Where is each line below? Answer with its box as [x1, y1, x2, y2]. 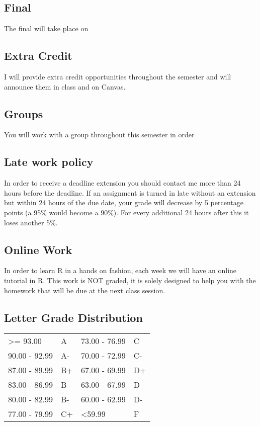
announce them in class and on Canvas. [4, 81, 126, 92]
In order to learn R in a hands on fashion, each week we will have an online [4, 265, 237, 276]
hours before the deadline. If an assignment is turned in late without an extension [4, 187, 256, 198]
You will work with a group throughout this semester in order [4, 129, 195, 140]
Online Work [4, 241, 72, 257]
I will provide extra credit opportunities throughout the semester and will [4, 71, 231, 81]
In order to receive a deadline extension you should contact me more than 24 [4, 178, 241, 188]
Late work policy [4, 154, 94, 169]
